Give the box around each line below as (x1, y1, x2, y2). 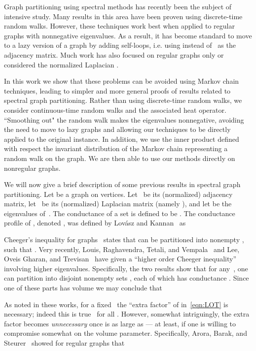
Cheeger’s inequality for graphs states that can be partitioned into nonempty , (4, 234, 244, 245)
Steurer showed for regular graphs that (4, 338, 125, 348)
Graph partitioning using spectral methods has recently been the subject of (4, 1, 232, 11)
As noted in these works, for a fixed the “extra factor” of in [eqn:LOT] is (4, 299, 228, 309)
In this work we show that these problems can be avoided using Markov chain (4, 76, 239, 86)
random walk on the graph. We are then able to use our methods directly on (4, 153, 235, 163)
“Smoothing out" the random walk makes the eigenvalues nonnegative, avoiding (4, 114, 244, 125)
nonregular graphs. (4, 162, 61, 173)
